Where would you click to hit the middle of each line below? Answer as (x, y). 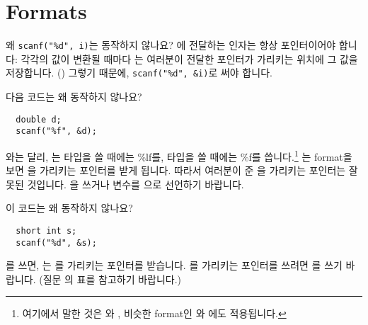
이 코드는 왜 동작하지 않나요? (69, 208)
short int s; (46, 230)
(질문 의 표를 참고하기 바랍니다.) (110, 279)
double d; (39, 119)
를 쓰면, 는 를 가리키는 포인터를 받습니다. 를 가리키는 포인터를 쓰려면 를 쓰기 (174, 265)
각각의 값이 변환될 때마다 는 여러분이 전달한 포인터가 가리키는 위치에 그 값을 (189, 58)
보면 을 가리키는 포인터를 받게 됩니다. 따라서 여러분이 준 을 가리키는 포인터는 (176, 170)
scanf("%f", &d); (56, 131)
